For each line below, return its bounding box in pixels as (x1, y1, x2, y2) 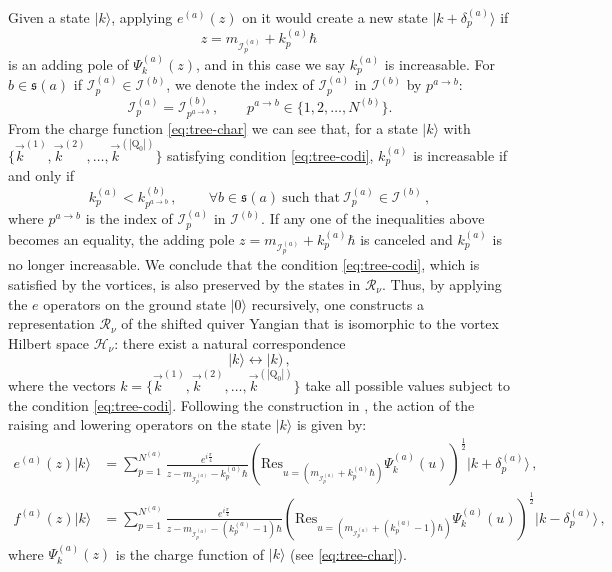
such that (282, 190, 340, 205)
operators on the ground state (43, 293, 226, 314)
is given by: (296, 414, 367, 435)
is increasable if (413, 145, 508, 166)
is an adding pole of (8, 53, 129, 74)
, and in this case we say (195, 53, 346, 74)
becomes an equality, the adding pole (8, 228, 235, 249)
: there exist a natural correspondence (114, 332, 346, 353)
